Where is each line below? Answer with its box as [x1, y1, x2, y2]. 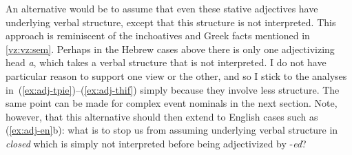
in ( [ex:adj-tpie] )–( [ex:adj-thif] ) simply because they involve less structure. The [6, 82, 340, 96]
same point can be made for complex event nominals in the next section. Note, [6, 96, 338, 110]
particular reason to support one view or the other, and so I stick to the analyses [6, 68, 347, 83]
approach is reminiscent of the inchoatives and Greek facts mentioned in [6, 28, 310, 43]
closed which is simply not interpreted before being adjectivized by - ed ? [6, 136, 307, 150]
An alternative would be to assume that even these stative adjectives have [6, 1, 318, 15]
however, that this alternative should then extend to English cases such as [6, 109, 318, 123]
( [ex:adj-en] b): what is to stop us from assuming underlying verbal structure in [6, 123, 338, 137]
